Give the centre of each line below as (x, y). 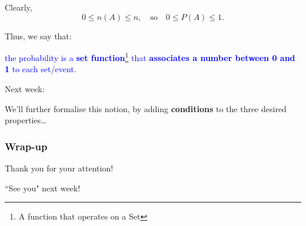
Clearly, (19, 7)
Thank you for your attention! (59, 168)
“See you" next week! (43, 188)
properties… (26, 120)
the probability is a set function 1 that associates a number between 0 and (150, 57)
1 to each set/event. (41, 69)
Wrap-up (26, 146)
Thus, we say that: (38, 36)
